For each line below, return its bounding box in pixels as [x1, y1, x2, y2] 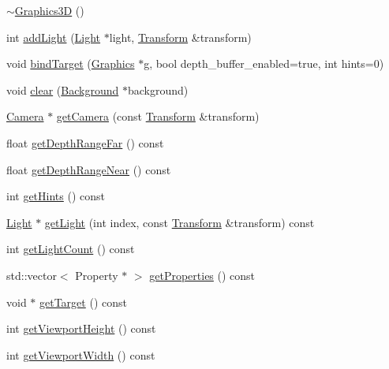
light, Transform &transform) [109, 28, 252, 45]
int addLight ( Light [6, 28, 101, 45]
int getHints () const [6, 188, 106, 204]
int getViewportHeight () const [6, 320, 156, 337]
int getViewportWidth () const [6, 346, 155, 363]
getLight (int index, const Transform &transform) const [44, 214, 315, 230]
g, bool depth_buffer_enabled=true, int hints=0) [144, 55, 384, 72]
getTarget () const [39, 293, 127, 310]
